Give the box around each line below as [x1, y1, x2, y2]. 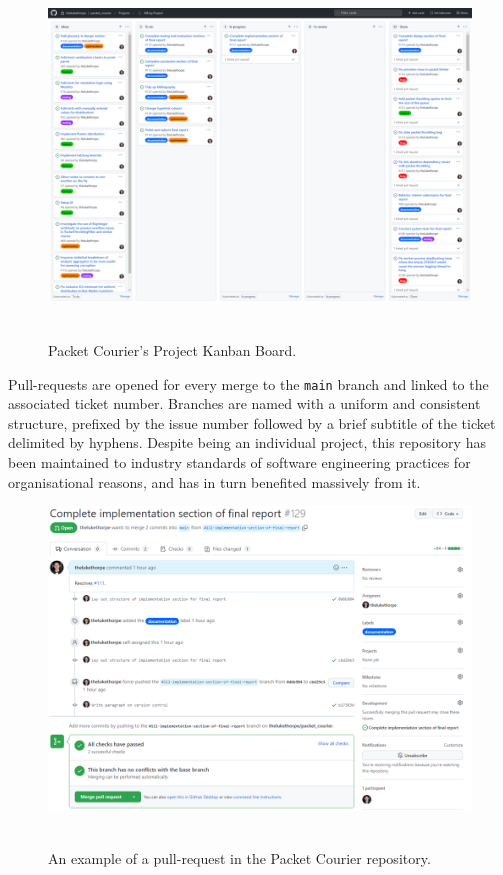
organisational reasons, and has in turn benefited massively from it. [8, 471, 421, 492]
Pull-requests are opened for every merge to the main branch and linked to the [8, 373, 489, 394]
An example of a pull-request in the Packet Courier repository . [48, 848, 431, 868]
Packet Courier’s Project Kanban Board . [48, 339, 297, 360]
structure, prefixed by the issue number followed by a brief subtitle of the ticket [8, 412, 496, 433]
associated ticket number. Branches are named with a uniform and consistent [8, 393, 481, 414]
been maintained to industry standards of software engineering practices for [8, 451, 471, 472]
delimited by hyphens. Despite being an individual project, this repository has [8, 432, 486, 453]
